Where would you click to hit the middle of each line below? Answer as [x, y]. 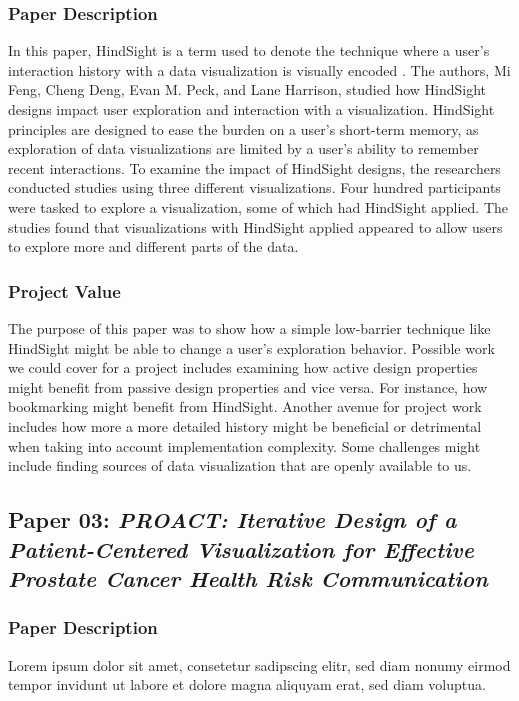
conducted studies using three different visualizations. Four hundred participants [254, 187]
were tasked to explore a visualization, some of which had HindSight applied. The [258, 206]
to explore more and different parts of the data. [153, 246]
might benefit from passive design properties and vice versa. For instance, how [248, 386]
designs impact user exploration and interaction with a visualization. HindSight [251, 109]
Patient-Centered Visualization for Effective [241, 548]
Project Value [64, 290]
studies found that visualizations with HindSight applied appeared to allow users [255, 226]
